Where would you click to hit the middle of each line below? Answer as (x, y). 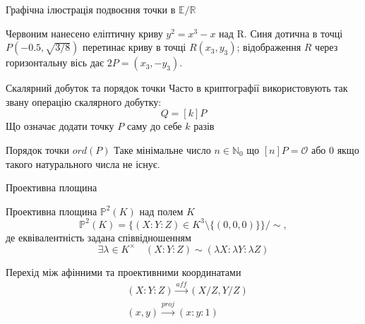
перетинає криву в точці (134, 47)
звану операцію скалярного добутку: (84, 101)
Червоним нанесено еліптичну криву (84, 33)
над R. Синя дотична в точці (281, 33)
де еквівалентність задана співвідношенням (98, 237)
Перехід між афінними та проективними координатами (124, 271)
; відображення (269, 47)
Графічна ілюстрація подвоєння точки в (91, 9)
